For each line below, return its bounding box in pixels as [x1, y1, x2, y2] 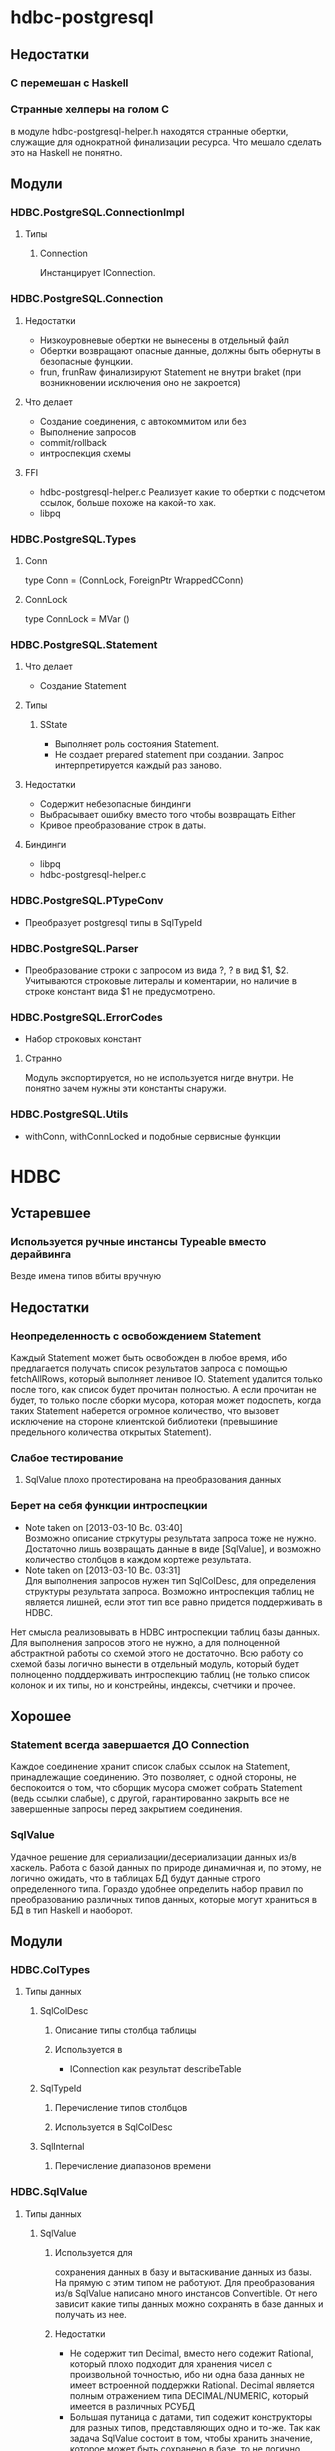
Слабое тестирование [10, 1451, 124, 1465]
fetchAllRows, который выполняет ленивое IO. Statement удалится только [10, 1373, 323, 1385]
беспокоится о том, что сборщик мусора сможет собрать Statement [10, 1782, 303, 1794]
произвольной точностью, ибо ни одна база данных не [69, 2368, 305, 2380]
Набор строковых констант [24, 1033, 142, 1045]
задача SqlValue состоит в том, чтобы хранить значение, [69, 2432, 313, 2444]
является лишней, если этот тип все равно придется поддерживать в [24, 1596, 323, 1608]
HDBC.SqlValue [10, 2185, 88, 2199]
